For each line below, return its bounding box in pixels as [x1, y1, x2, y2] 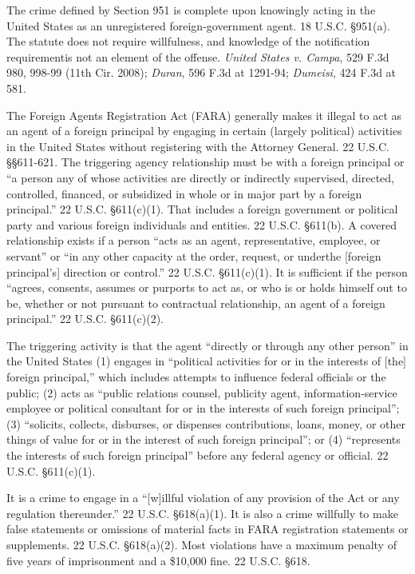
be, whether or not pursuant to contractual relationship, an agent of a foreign [6, 294, 385, 311]
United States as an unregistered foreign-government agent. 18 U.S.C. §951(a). [6, 17, 390, 34]
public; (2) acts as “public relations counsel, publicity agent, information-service [6, 384, 397, 401]
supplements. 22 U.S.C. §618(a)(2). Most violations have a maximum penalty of [6, 536, 397, 552]
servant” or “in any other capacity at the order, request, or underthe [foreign [6, 247, 381, 264]
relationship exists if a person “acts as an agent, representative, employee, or [6, 232, 381, 249]
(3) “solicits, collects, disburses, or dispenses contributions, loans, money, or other [6, 415, 405, 432]
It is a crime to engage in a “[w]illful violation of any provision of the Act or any [6, 489, 400, 506]
